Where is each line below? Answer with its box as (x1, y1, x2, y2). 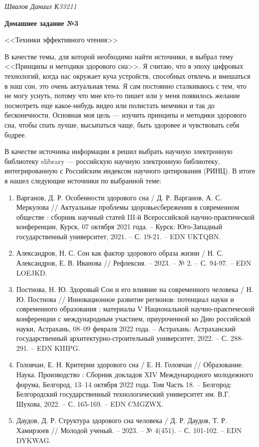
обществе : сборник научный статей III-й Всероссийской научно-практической (16, 211, 255, 222)
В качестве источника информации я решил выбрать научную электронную (4, 146, 233, 156)
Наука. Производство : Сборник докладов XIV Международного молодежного (16, 369, 253, 379)
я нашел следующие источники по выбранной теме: (4, 175, 161, 185)
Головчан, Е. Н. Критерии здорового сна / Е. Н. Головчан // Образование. (16, 359, 244, 370)
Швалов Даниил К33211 (4, 1, 77, 11)
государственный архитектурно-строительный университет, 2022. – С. (16, 333, 229, 343)
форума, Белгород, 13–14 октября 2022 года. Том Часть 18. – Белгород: (16, 379, 232, 389)
